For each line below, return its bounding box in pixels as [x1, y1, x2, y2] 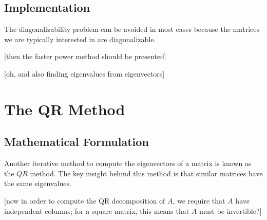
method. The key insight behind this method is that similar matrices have [30, 168, 263, 178]
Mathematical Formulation [4, 134, 149, 150]
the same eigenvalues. [4, 178, 71, 189]
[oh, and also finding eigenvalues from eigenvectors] [4, 68, 165, 79]
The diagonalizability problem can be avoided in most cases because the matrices [4, 24, 260, 34]
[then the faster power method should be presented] [4, 51, 166, 62]
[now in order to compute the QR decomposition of [4, 195, 165, 206]
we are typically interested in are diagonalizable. [4, 33, 156, 44]
